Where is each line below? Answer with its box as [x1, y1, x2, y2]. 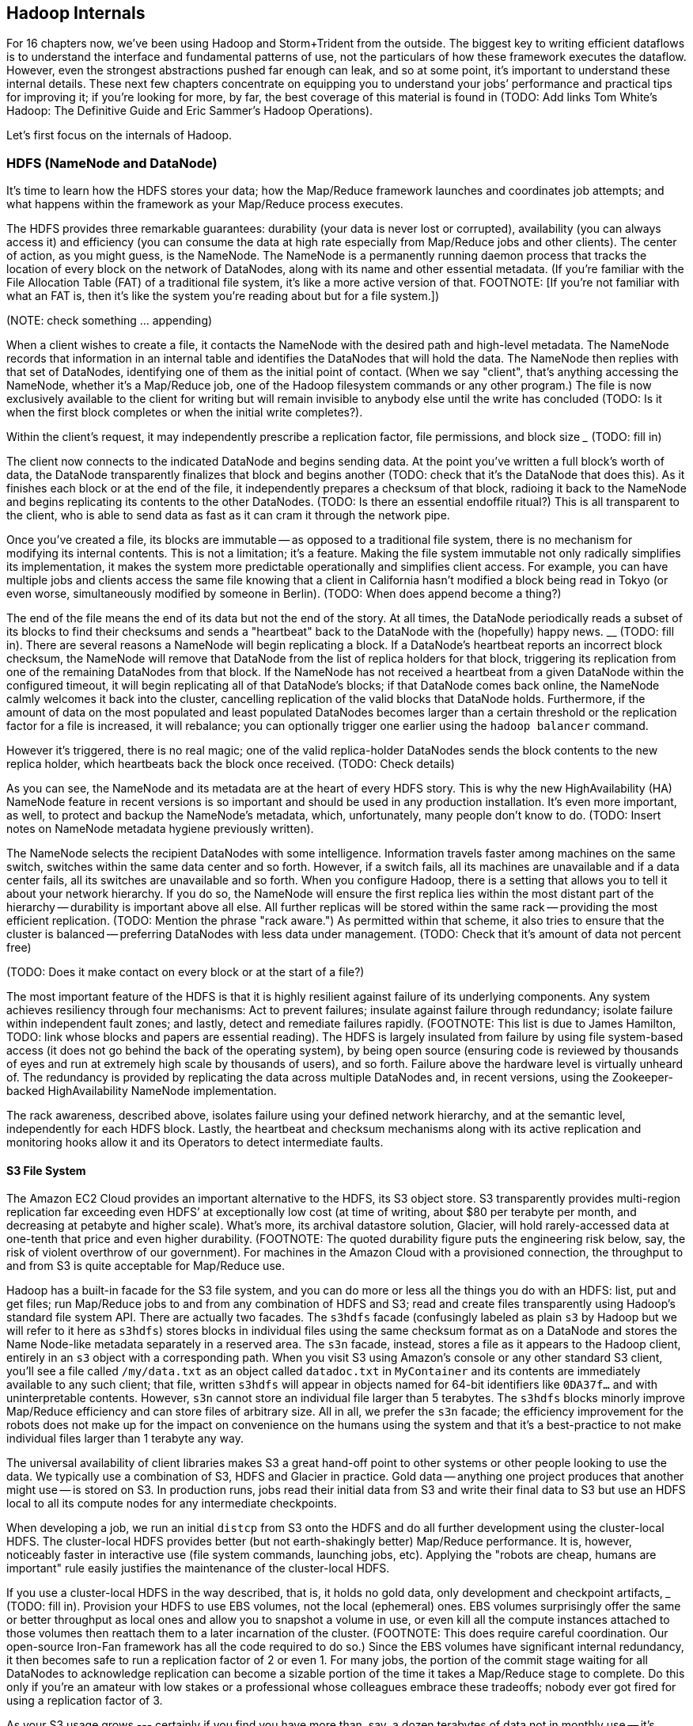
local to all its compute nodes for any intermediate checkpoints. [6, 1496, 337, 1511]
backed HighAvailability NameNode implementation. [6, 1084, 277, 1098]
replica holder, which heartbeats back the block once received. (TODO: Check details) [6, 757, 455, 771]
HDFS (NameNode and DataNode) [6, 154, 218, 171]
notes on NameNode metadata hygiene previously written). [6, 822, 314, 836]
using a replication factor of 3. [6, 1694, 163, 1708]
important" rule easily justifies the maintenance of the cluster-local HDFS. [6, 1561, 390, 1576]
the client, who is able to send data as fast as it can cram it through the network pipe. [6, 508, 450, 523]
